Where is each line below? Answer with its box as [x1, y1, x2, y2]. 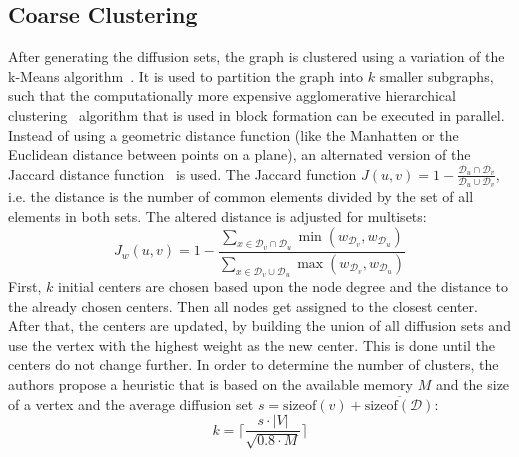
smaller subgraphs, [379, 65, 494, 86]
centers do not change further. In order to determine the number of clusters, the [8, 354, 499, 375]
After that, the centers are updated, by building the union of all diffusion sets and [8, 315, 511, 336]
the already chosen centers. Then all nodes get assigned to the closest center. [8, 295, 478, 316]
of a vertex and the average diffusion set [8, 393, 254, 414]
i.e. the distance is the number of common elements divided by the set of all [8, 186, 474, 207]
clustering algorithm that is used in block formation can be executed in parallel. [8, 104, 505, 125]
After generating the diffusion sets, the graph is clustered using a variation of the [8, 46, 505, 67]
